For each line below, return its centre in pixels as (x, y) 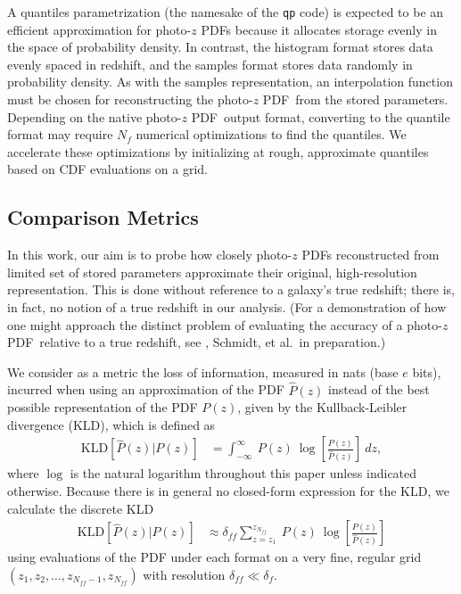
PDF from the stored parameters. (355, 99)
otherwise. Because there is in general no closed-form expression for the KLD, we (228, 490)
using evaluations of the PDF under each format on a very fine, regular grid (214, 557)
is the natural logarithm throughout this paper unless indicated (243, 473)
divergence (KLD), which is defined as (111, 424)
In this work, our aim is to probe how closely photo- (150, 255)
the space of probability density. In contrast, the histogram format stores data (220, 47)
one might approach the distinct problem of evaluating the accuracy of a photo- (225, 324)
